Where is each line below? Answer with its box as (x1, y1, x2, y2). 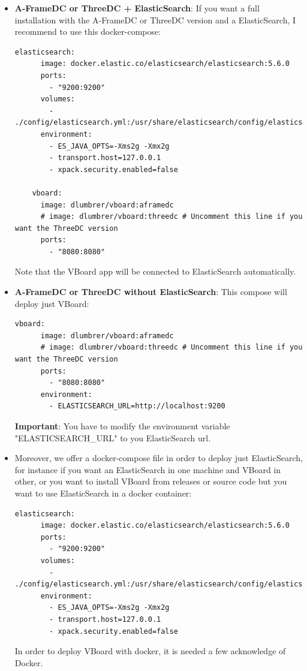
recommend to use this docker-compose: (14, 25, 161, 38)
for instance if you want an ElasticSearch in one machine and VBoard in (14, 463, 281, 476)
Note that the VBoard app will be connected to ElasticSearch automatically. (14, 265, 296, 278)
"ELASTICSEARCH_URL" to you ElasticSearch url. (14, 431, 211, 444)
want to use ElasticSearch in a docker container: (14, 486, 192, 499)
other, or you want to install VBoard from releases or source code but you (14, 475, 287, 488)
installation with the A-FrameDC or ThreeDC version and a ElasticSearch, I (14, 13, 296, 26)
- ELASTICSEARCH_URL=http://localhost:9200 (49, 402, 225, 411)
